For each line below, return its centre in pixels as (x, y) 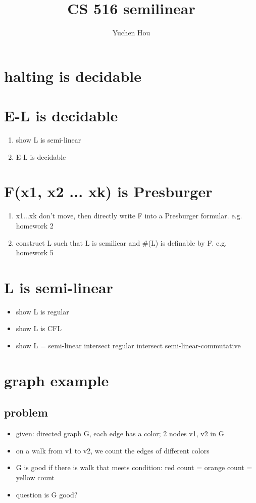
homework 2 (35, 225)
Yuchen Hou (131, 33)
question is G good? (47, 494)
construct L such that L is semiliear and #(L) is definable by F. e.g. (121, 242)
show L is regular (42, 311)
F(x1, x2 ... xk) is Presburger (108, 191)
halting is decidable (73, 76)
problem (26, 412)
